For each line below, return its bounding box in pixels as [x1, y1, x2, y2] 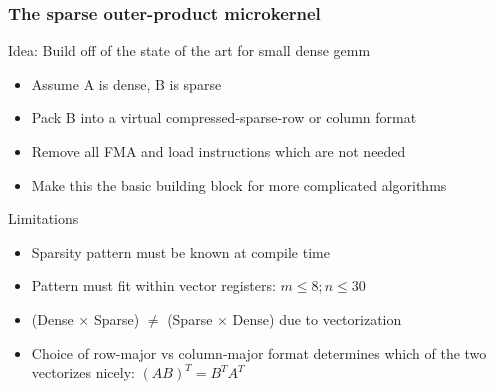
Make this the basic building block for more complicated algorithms [31, 174, 447, 195]
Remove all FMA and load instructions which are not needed [31, 141, 406, 161]
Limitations [8, 208, 79, 229]
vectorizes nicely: [31, 362, 135, 383]
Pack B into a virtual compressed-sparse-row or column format [31, 107, 417, 128]
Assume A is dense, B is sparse [31, 73, 222, 94]
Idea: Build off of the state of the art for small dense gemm [8, 40, 371, 61]
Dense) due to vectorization [232, 308, 402, 329]
